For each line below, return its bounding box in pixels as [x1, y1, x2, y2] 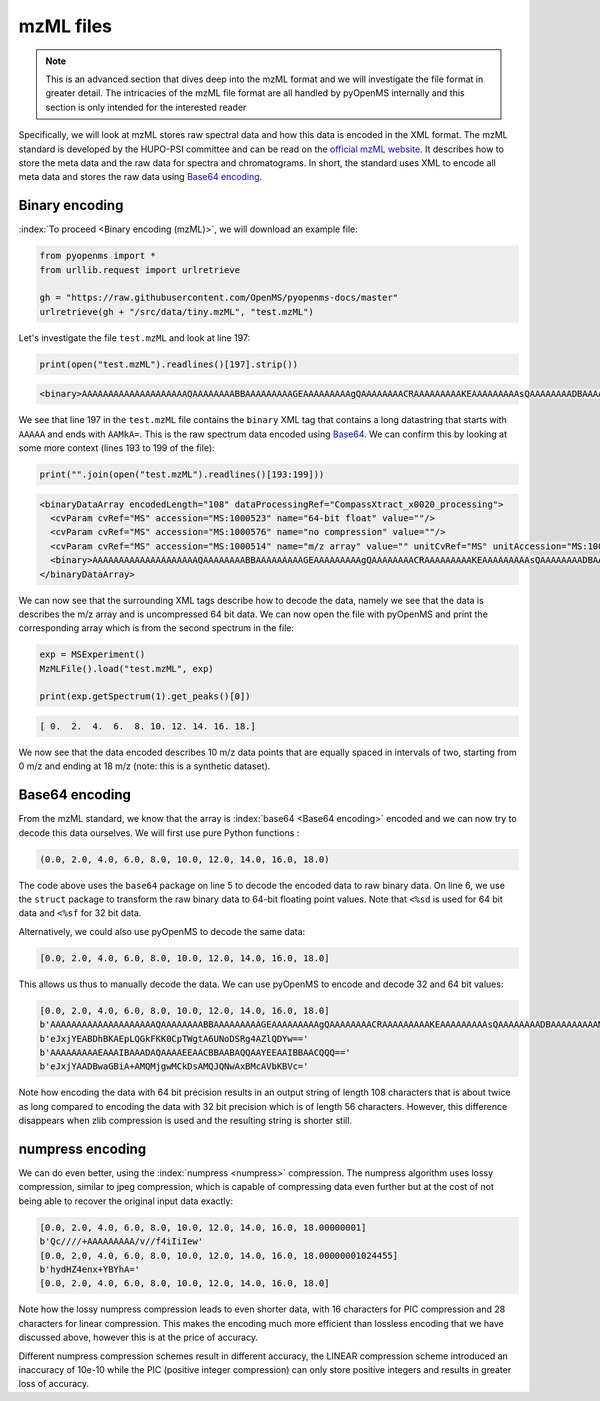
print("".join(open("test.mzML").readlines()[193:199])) [39, 469, 325, 480]
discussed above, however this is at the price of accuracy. [18, 1331, 259, 1344]
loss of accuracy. [18, 1378, 90, 1390]
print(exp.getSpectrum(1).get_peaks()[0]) [39, 691, 251, 702]
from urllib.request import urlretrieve [39, 264, 240, 275]
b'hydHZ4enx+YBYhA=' [39, 1264, 140, 1275]
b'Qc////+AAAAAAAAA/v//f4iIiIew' [39, 1236, 204, 1247]
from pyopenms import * [39, 250, 157, 262]
